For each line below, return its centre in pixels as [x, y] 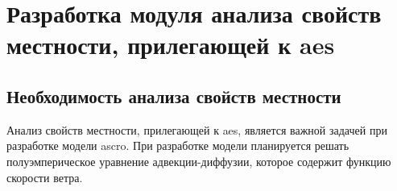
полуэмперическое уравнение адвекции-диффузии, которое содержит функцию [199, 161]
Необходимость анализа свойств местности [174, 95]
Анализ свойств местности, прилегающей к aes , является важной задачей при [197, 129]
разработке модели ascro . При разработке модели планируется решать [178, 145]
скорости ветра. [45, 177]
